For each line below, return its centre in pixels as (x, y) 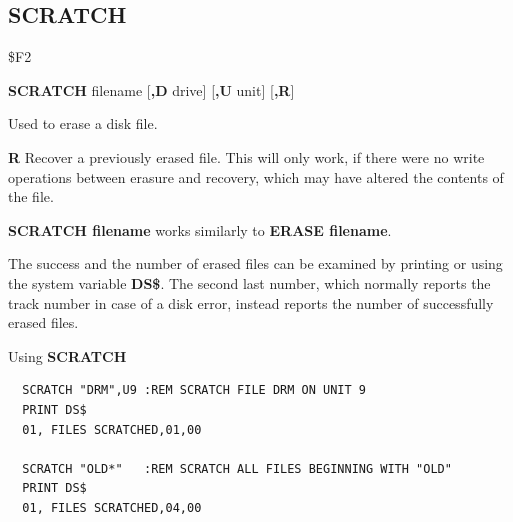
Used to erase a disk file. (83, 123)
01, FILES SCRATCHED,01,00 (112, 429)
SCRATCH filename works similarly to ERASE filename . (200, 229)
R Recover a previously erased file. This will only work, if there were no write (246, 156)
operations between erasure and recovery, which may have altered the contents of (256, 176)
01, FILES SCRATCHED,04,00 (112, 507)
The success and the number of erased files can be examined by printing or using (255, 263)
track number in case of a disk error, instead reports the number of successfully (251, 302)
